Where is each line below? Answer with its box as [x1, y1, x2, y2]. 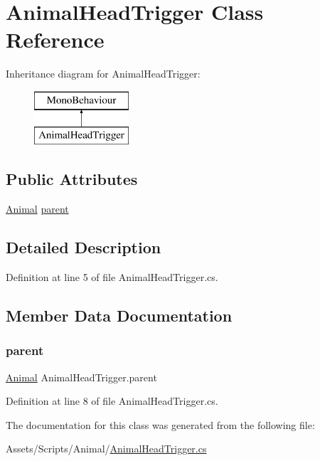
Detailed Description [6, 236, 161, 258]
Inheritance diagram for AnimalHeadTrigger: [6, 66, 201, 81]
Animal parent [6, 201, 69, 216]
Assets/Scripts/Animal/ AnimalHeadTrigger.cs [6, 441, 207, 456]
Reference [6, 25, 105, 54]
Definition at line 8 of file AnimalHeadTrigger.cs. [6, 393, 218, 408]
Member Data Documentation [6, 304, 233, 327]
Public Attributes [6, 168, 138, 190]
